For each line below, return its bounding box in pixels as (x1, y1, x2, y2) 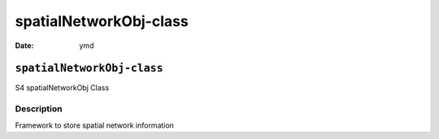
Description (15, 103, 63, 115)
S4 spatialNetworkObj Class (15, 83, 110, 93)
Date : (15, 41, 34, 50)
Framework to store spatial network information (15, 120, 175, 130)
